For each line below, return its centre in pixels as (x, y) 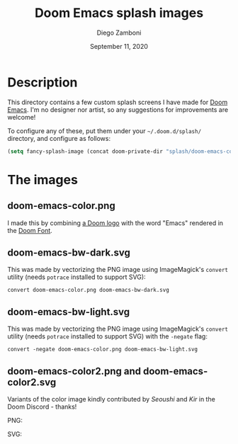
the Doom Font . (30, 230)
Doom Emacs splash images (119, 13)
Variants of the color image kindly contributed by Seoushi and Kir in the (112, 399)
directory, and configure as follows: (59, 138)
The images (42, 180)
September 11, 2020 (119, 46)
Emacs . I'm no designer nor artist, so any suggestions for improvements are (118, 109)
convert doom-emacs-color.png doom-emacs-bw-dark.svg (89, 290)
